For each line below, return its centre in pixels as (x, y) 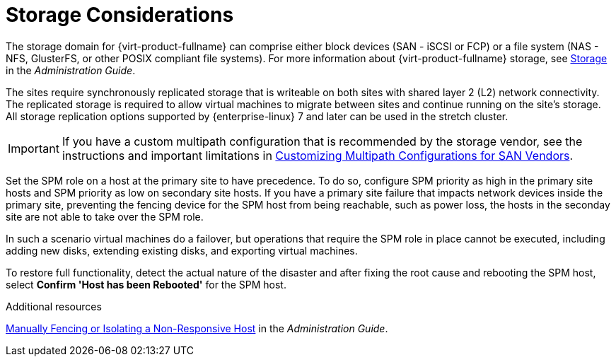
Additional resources (54, 306)
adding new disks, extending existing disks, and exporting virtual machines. (182, 250)
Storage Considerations (120, 15)
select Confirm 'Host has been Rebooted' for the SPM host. (146, 284)
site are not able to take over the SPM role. (105, 216)
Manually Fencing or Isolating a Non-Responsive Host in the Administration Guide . (197, 328)
